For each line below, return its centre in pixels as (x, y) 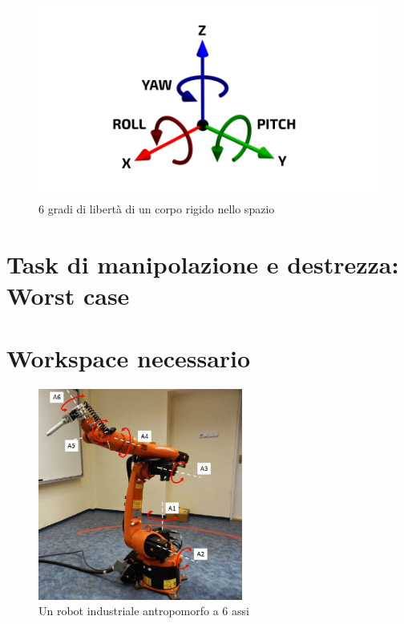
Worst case (68, 296)
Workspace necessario (129, 358)
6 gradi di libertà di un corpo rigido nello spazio (157, 209)
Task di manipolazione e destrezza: (203, 263)
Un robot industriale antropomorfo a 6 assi (144, 611)
